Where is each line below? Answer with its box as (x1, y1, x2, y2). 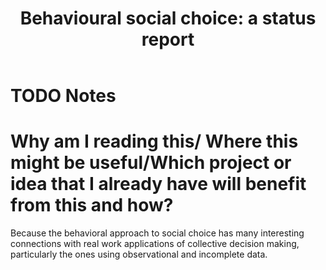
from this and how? (10, 194, 174, 217)
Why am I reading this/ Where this (10, 130, 299, 153)
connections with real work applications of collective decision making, (10, 238, 300, 250)
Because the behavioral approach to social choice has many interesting (10, 227, 305, 239)
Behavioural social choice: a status (19, 7, 317, 30)
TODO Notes (10, 85, 117, 107)
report (141, 28, 195, 51)
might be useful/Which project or (10, 152, 292, 174)
